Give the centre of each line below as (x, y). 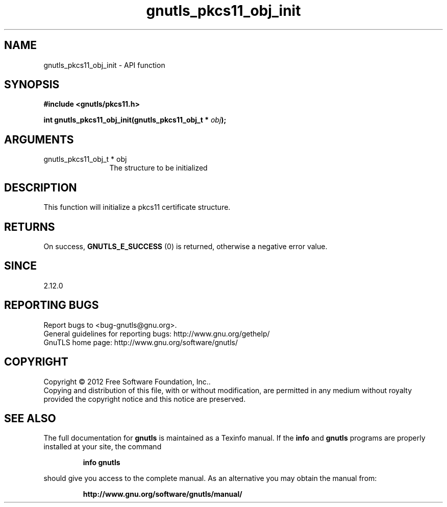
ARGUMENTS (39, 139)
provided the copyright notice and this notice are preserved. (145, 399)
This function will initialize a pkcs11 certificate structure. (137, 207)
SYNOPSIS (32, 85)
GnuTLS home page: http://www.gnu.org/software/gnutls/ (141, 342)
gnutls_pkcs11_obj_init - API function (104, 65)
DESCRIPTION (41, 187)
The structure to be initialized (158, 168)
